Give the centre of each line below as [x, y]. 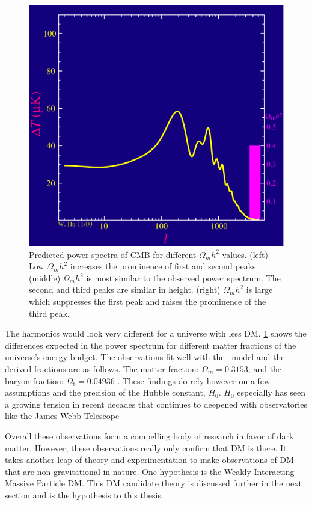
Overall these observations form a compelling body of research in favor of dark [149, 436]
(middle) [45, 277]
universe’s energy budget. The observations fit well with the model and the [145, 357]
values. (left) [245, 254]
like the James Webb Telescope [62, 416]
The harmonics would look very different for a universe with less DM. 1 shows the [156, 333]
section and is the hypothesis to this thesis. [84, 494]
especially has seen [271, 392]
